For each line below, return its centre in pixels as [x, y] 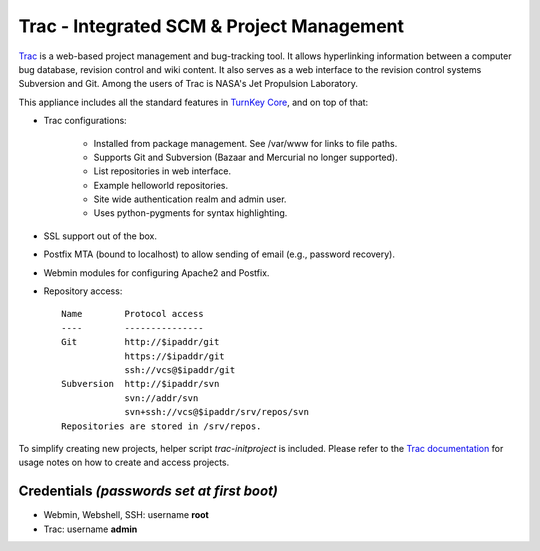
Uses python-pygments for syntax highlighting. [190, 213]
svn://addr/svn [161, 398]
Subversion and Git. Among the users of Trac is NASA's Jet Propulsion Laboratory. [188, 84]
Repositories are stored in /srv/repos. [161, 426]
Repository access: [83, 291]
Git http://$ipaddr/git [140, 342]
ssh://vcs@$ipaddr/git [180, 369]
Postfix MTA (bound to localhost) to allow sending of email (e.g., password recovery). [219, 254]
